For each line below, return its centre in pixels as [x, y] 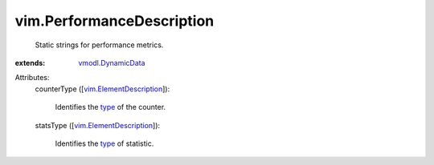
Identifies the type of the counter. [111, 107]
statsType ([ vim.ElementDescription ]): [98, 125]
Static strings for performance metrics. [99, 45]
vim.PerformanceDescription [115, 21]
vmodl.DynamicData [112, 62]
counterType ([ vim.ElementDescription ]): [102, 89]
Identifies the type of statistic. [104, 143]
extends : [30, 62]
